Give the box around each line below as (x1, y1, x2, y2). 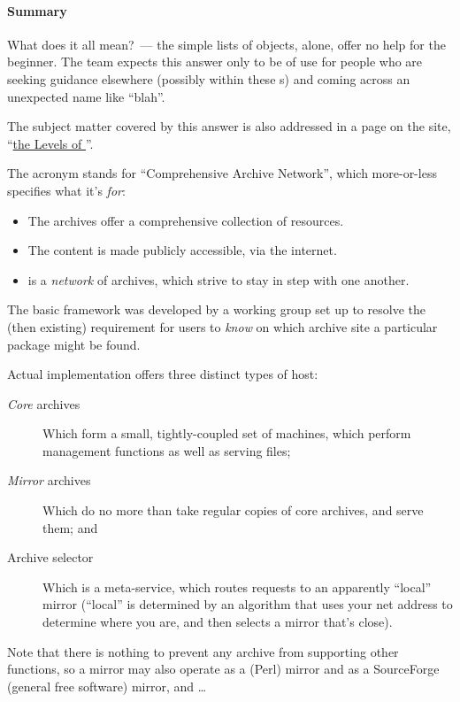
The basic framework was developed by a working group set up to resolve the (7, 300, 425, 319)
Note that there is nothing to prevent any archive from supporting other (7, 642, 399, 660)
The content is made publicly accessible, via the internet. (27, 241, 337, 259)
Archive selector (7, 548, 94, 567)
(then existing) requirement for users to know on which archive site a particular (7, 317, 438, 336)
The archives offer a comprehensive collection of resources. (27, 211, 344, 229)
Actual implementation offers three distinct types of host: (7, 365, 318, 383)
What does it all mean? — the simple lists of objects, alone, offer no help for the (7, 35, 446, 53)
